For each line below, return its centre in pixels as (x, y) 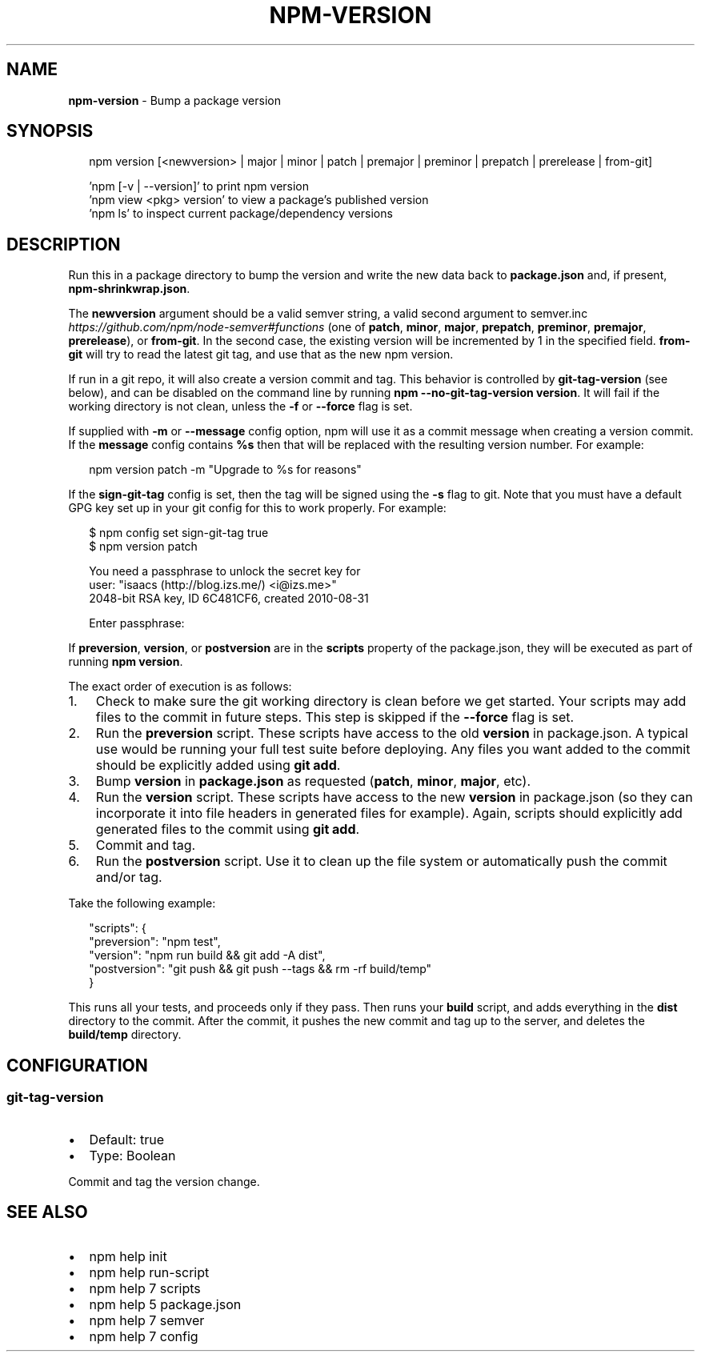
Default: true (127, 1139)
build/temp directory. (125, 1035)
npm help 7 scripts (145, 1289)
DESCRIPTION (64, 244)
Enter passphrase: (137, 623)
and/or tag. (129, 877)
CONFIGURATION (77, 1065)
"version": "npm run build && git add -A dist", (207, 955)
